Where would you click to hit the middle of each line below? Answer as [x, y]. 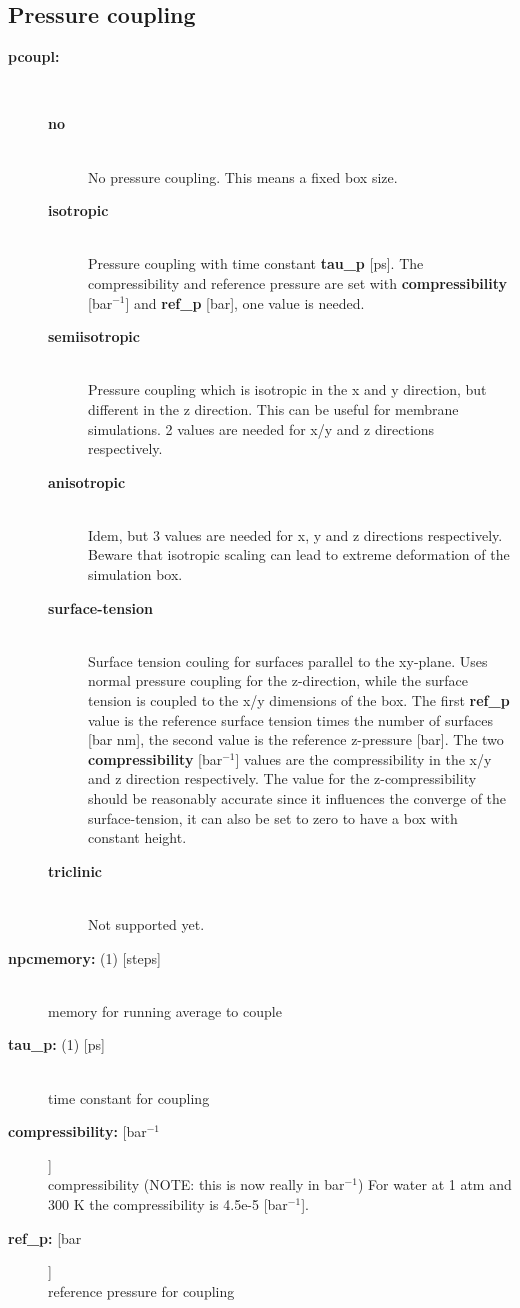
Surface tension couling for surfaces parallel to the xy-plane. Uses [288, 660]
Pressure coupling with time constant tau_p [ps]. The [256, 263]
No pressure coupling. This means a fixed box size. [243, 176]
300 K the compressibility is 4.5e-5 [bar [168, 1203]
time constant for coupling [129, 1097]
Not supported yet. [146, 923]
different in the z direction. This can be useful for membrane [273, 408]
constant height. [137, 837]
